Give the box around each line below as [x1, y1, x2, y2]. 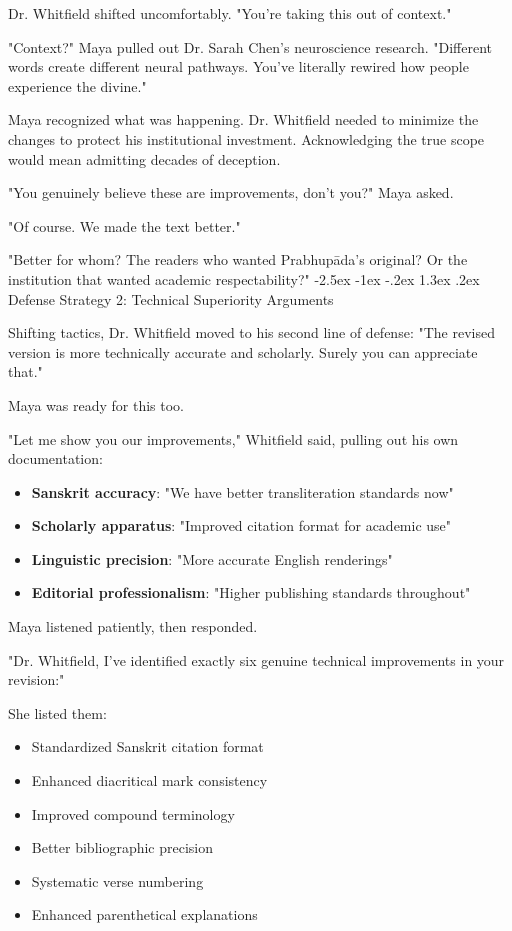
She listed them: [8, 702, 107, 723]
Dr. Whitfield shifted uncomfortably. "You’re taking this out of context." [8, 3, 452, 23]
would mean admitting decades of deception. [8, 148, 281, 169]
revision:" [8, 669, 65, 690]
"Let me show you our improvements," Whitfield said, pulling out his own [8, 428, 459, 449]
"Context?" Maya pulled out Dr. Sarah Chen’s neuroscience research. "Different [8, 36, 492, 57]
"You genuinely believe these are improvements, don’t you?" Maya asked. [8, 182, 454, 203]
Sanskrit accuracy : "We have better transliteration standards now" [31, 481, 454, 502]
